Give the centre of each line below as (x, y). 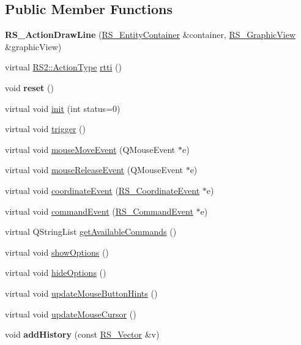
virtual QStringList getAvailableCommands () (91, 232)
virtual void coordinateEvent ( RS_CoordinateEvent (102, 190)
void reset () (29, 87)
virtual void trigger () (45, 129)
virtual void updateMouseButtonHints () (81, 293)
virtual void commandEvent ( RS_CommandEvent (99, 211)
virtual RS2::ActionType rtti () (63, 67)
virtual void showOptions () (57, 252)
